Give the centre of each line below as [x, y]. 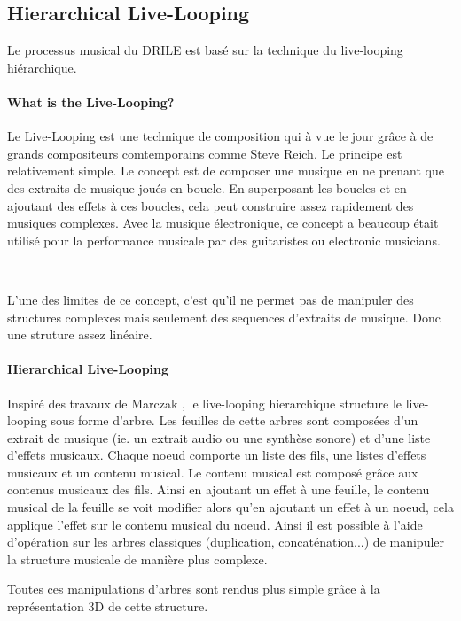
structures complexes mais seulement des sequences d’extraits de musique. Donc [224, 317]
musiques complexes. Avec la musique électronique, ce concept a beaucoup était [223, 223]
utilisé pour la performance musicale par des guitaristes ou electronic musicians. [224, 240]
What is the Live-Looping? [91, 101]
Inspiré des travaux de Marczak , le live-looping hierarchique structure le [205, 403]
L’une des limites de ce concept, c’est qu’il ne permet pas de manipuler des [211, 299]
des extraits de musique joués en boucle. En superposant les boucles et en [207, 187]
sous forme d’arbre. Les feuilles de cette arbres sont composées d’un [234, 420]
